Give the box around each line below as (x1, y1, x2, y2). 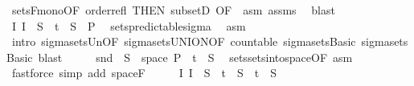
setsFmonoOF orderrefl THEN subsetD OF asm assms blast (11, 2, 335, 18)
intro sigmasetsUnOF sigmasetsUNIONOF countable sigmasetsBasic (11, 33, 356, 50)
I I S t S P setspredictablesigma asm (11, 17, 246, 34)
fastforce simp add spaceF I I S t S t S (11, 64, 277, 81)
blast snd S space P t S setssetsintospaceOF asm (38, 48, 353, 65)
